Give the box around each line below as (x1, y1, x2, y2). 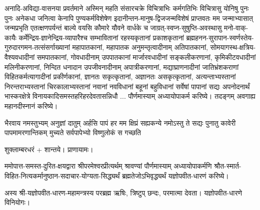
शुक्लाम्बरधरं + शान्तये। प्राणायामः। (4, 144, 93, 154)
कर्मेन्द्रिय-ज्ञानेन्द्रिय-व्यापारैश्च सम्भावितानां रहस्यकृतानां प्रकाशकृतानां (18, 32, 184, 42)
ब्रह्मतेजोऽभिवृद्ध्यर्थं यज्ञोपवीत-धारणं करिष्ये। (122, 170, 229, 181)
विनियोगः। (4, 197, 30, 208)
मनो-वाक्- (223, 22, 248, 33)
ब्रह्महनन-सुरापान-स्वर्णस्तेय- (186, 32, 254, 42)
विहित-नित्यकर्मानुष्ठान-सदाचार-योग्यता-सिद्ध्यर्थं (4, 170, 120, 181)
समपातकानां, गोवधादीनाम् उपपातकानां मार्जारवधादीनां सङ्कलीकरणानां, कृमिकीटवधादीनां (36, 51, 256, 62)
